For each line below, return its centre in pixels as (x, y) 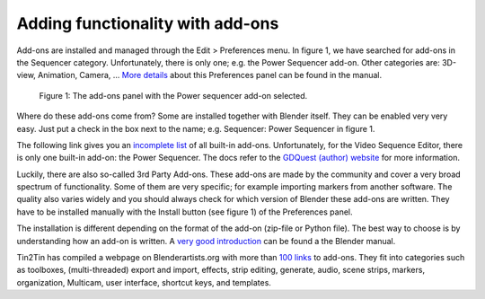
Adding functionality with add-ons (148, 23)
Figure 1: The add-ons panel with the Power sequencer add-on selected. (173, 95)
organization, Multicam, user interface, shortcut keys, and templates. (144, 282)
